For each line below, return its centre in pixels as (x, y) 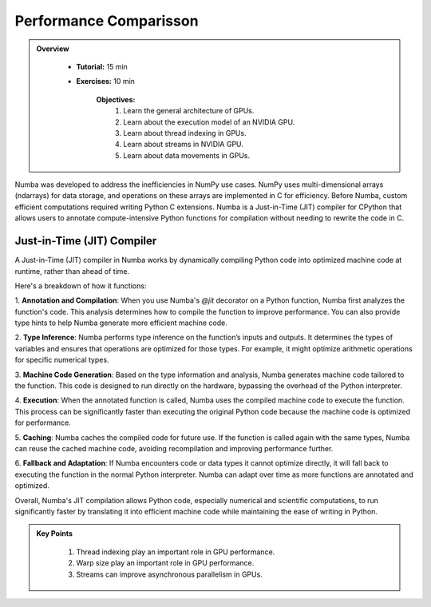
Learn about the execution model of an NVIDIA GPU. (209, 122)
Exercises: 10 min (106, 81)
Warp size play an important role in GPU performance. (165, 563)
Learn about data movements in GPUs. (187, 155)
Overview (53, 49)
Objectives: (116, 99)
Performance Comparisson (107, 21)
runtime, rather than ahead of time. (72, 271)
